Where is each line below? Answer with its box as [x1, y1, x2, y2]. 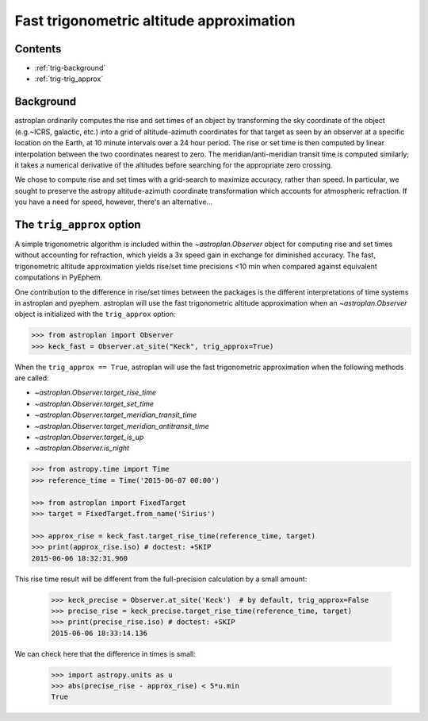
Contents [14, 42, 62, 56]
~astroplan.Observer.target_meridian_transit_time [34, 410, 197, 420]
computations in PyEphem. [14, 272, 103, 282]
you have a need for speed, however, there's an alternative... [14, 197, 213, 206]
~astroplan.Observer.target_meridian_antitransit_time [34, 421, 209, 430]
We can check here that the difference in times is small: [14, 649, 196, 658]
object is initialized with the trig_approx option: [14, 310, 176, 319]
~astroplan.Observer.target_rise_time [34, 387, 156, 397]
